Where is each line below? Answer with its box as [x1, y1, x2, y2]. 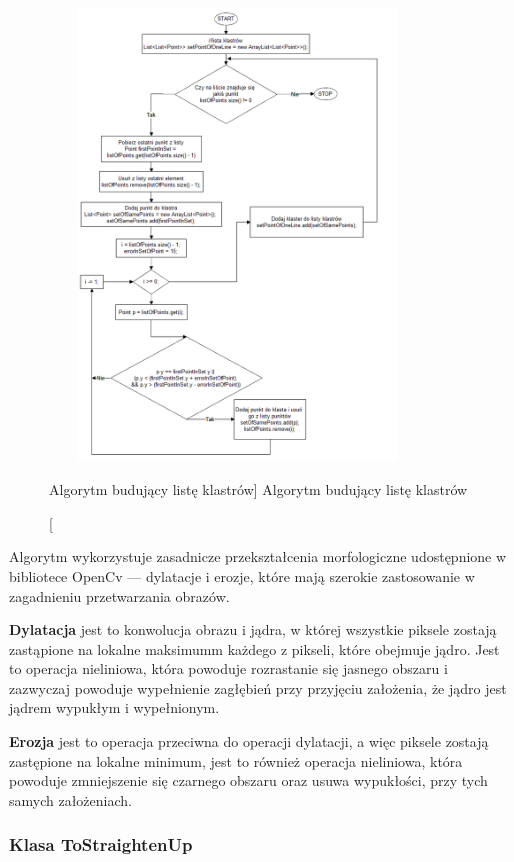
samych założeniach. [9, 789, 132, 810]
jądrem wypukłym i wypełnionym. [9, 697, 220, 718]
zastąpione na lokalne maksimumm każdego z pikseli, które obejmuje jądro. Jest [9, 638, 500, 659]
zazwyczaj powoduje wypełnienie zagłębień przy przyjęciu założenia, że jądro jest [9, 677, 507, 698]
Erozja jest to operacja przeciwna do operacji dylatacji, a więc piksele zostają [9, 731, 489, 752]
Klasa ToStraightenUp [9, 832, 193, 857]
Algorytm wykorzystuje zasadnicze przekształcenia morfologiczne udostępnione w [9, 546, 507, 567]
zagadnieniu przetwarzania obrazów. [9, 585, 230, 606]
